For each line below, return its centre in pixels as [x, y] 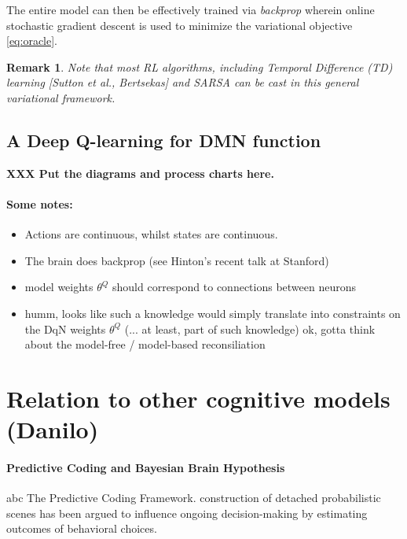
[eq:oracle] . [32, 41]
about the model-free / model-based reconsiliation [145, 344]
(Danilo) [53, 429]
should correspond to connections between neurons [235, 287]
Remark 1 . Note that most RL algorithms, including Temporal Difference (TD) [200, 66]
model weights [59, 287]
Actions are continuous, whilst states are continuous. [151, 234]
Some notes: [40, 203]
